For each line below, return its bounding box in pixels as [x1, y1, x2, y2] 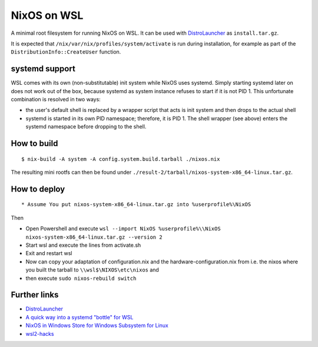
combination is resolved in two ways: [11, 96, 101, 103]
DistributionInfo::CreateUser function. [11, 48, 121, 55]
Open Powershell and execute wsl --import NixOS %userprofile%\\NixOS [25, 225, 221, 232]
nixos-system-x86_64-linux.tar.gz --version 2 [25, 233, 163, 240]
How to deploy [11, 184, 65, 194]
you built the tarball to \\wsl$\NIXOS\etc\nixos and [25, 266, 159, 273]
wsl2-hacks [25, 330, 54, 337]
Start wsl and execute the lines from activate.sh [25, 242, 141, 249]
